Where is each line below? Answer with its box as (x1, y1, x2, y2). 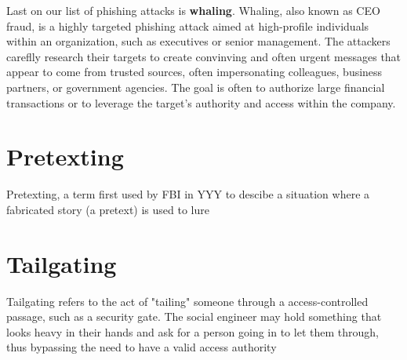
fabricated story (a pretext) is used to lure (6, 201, 209, 217)
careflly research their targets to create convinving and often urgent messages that (6, 48, 402, 64)
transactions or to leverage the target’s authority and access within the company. (6, 94, 396, 111)
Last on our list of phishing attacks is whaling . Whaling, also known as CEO (6, 2, 380, 18)
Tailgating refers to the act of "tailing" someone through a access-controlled (6, 293, 369, 309)
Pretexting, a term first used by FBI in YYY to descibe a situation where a (6, 186, 370, 202)
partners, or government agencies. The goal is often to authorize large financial (6, 78, 385, 95)
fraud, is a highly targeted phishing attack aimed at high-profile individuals (6, 17, 369, 34)
